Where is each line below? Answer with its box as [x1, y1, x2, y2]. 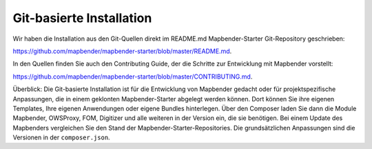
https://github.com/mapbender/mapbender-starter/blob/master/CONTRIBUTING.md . [12, 72, 253, 81]
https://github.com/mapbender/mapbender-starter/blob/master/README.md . [12, 47, 232, 55]
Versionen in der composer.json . [12, 133, 110, 141]
